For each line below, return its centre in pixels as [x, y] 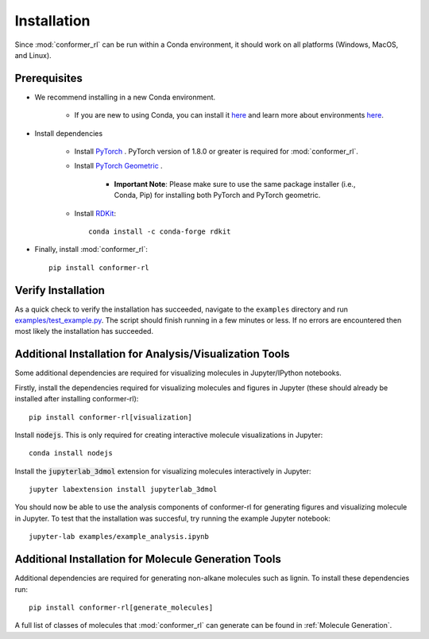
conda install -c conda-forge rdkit [160, 231]
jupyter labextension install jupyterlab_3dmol [123, 490]
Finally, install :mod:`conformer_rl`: [91, 250]
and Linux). [33, 55]
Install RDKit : [95, 213]
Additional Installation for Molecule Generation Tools [148, 559]
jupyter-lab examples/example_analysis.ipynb [119, 537]
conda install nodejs [71, 453]
